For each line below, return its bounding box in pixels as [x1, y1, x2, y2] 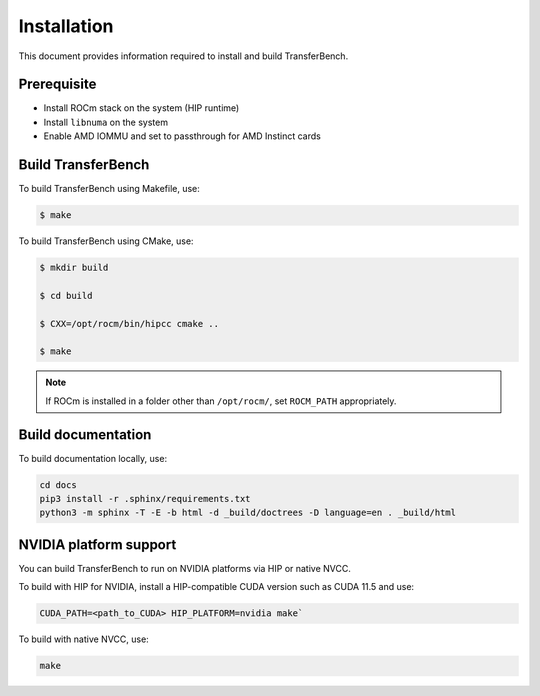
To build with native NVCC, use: [18, 633, 149, 645]
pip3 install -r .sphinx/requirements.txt [39, 493, 251, 505]
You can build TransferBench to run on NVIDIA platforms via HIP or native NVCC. [18, 562, 352, 574]
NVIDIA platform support [18, 536, 177, 553]
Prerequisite [18, 76, 97, 93]
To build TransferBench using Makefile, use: [18, 183, 200, 195]
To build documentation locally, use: [18, 452, 168, 464]
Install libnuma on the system [43, 116, 169, 128]
